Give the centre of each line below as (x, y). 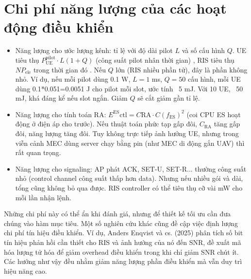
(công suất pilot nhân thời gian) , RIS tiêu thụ (165, 60)
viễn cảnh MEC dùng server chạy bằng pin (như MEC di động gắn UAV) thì (130, 143)
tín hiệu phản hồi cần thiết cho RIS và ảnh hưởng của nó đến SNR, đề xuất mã (123, 242)
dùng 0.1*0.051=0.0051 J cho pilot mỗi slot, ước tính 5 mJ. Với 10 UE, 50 (129, 88)
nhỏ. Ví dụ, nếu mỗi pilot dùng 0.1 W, (73, 79)
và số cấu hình (203, 50)
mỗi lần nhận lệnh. (43, 197)
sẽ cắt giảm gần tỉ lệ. (169, 98)
